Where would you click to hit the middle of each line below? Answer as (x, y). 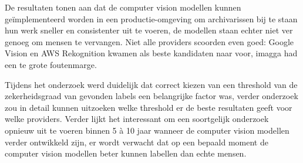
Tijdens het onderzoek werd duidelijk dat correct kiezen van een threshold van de (151, 84)
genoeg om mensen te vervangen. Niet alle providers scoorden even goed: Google (149, 41)
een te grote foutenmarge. (51, 64)
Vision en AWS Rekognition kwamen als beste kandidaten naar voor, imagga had (151, 53)
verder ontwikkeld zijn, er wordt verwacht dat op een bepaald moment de (137, 142)
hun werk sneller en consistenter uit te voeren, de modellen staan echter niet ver (149, 30)
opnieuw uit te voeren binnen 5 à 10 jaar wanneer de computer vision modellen (147, 130)
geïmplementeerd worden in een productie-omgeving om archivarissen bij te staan (151, 18)
